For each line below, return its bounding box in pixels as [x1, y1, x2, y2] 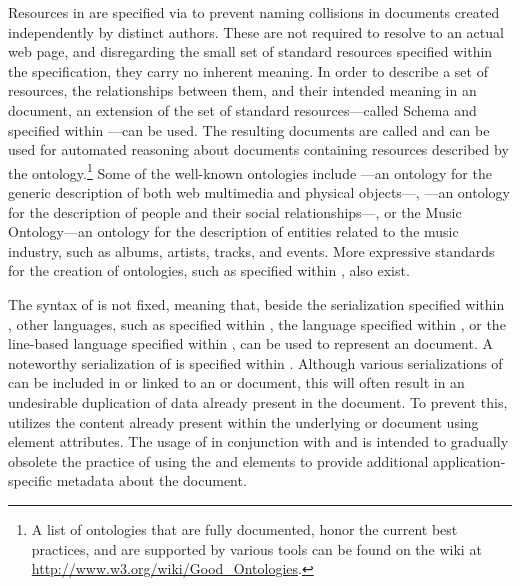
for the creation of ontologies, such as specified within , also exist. [8, 260, 410, 281]
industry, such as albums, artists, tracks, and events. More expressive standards [8, 240, 495, 261]
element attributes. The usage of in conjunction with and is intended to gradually [8, 431, 509, 452]
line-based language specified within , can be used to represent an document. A [8, 333, 493, 354]
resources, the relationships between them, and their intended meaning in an [8, 80, 477, 101]
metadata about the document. [56, 470, 247, 491]
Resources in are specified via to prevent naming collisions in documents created [8, 2, 500, 22]
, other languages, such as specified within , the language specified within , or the [8, 313, 506, 334]
